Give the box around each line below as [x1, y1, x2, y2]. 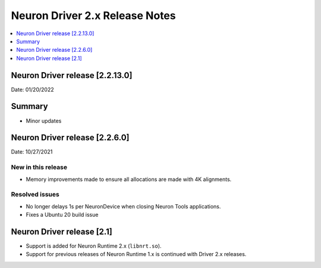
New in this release [11, 163, 68, 172]
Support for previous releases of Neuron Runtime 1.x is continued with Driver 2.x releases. [26, 251, 247, 258]
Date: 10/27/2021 [11, 148, 53, 155]
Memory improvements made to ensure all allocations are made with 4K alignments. [26, 176, 232, 183]
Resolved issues [11, 191, 59, 199]
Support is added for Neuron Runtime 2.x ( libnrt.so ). [26, 242, 162, 250]
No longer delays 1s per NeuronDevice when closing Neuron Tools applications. [26, 202, 221, 210]
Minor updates [26, 117, 62, 124]
